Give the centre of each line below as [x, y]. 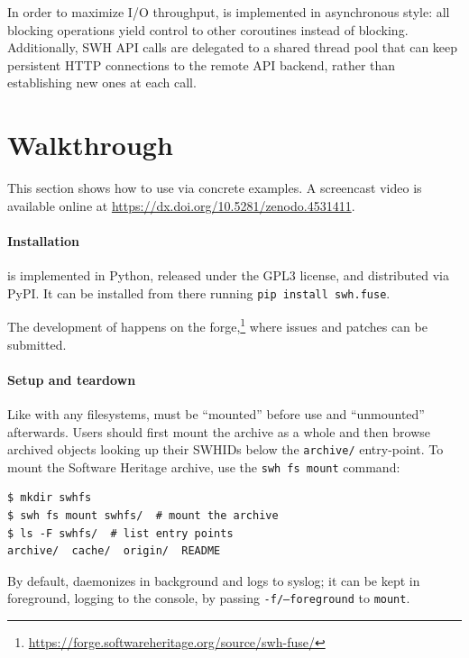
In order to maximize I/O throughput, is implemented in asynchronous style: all [229, 12]
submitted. [37, 344]
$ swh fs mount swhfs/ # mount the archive [143, 516]
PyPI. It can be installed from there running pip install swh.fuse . [199, 292]
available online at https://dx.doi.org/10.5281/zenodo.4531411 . [181, 205]
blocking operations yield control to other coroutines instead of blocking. [208, 29]
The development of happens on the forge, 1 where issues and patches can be [217, 325]
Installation [43, 240]
